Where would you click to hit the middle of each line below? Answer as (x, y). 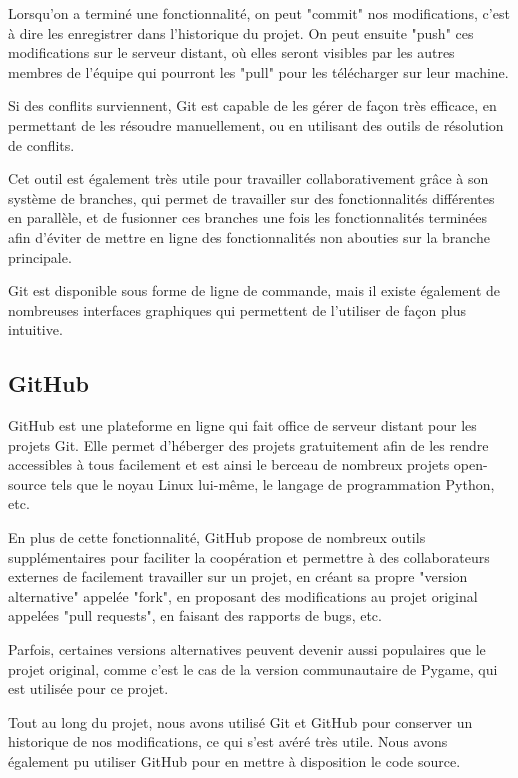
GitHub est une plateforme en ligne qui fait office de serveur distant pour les (242, 425)
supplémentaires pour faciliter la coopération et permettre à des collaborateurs (249, 556)
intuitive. (35, 329)
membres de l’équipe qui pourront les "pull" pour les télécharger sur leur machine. (258, 71)
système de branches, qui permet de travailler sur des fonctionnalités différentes (251, 197)
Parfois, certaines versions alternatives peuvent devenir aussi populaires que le (247, 649)
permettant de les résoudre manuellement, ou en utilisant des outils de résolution (256, 124)
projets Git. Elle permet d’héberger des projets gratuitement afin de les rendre (248, 444)
